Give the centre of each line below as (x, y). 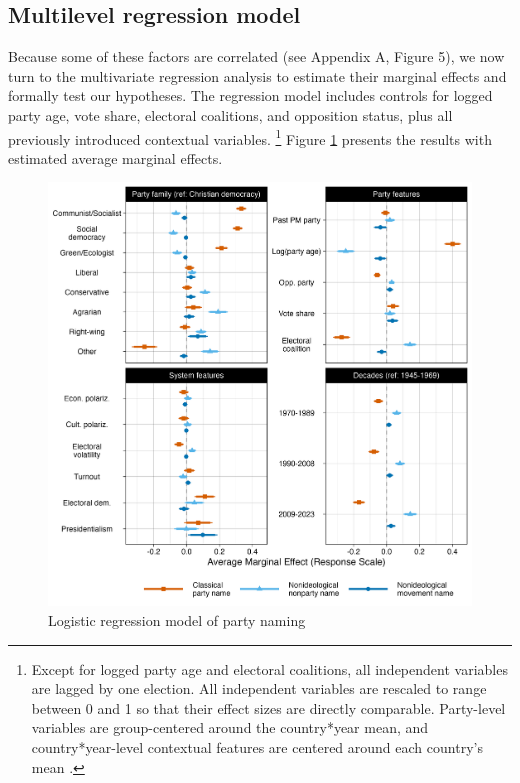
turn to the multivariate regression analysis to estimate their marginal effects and (257, 75)
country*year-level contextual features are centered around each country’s (257, 746)
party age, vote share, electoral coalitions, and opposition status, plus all (230, 114)
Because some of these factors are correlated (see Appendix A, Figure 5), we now (256, 56)
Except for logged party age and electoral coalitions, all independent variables (269, 668)
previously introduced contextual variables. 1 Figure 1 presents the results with (250, 137)
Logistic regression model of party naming (177, 620)
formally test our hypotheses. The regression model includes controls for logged (250, 95)
